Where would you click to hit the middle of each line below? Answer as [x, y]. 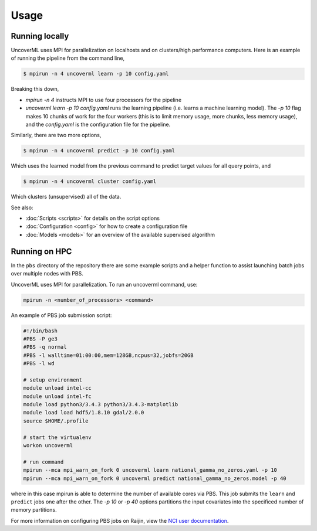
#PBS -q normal [45, 347]
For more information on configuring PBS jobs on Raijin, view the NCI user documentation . [120, 520]
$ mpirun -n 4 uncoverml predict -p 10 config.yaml [99, 151]
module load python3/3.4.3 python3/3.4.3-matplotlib [101, 405]
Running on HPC [41, 251]
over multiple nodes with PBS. [47, 274]
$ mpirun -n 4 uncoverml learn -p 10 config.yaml [96, 74]
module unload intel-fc [58, 396]
